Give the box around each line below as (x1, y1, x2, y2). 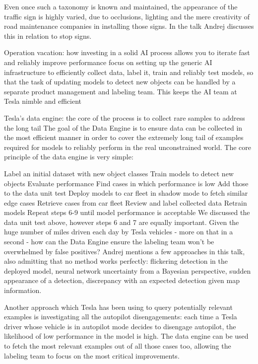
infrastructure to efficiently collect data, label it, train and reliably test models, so (4, 67, 254, 77)
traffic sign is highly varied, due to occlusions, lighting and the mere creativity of (4, 11, 250, 21)
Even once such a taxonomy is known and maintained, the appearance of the (4, 1, 238, 11)
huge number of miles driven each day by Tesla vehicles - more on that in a (4, 226, 233, 237)
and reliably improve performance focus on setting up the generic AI (4, 57, 212, 67)
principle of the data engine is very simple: (4, 151, 133, 162)
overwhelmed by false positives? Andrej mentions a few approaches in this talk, (4, 246, 245, 256)
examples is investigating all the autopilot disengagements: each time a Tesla (4, 311, 237, 322)
